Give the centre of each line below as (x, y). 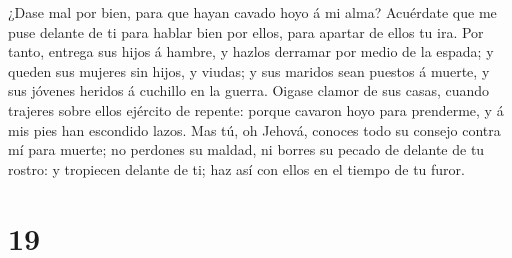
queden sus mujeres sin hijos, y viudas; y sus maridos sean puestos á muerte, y (249, 70)
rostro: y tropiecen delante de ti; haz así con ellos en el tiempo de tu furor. (236, 168)
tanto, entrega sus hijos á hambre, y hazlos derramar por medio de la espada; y (251, 51)
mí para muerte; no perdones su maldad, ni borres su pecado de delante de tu (246, 149)
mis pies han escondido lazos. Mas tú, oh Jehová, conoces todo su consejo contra (254, 129)
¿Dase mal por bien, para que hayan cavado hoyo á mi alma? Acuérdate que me (252, 12)
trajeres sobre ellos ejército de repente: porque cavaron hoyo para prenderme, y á (256, 109)
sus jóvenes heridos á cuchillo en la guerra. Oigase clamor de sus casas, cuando (249, 90)
